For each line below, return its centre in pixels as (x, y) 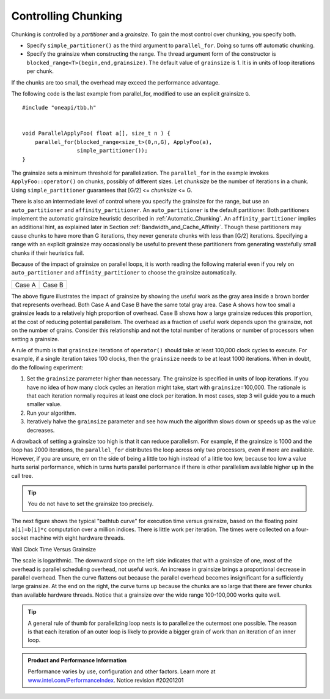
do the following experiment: (47, 367)
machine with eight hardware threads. (77, 538)
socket (20, 538)
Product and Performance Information (77, 660)
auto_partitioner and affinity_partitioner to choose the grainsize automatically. (124, 273)
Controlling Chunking (67, 16)
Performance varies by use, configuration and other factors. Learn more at (122, 671)
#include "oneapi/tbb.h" (59, 108)
